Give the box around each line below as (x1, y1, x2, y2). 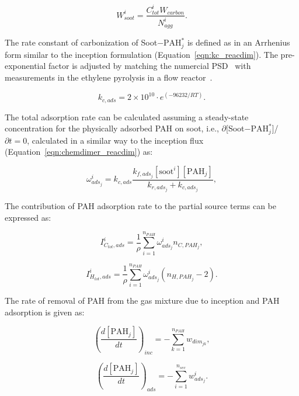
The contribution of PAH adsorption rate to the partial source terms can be (5, 200, 277, 211)
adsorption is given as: (5, 305, 85, 318)
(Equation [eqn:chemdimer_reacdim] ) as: (5, 145, 153, 158)
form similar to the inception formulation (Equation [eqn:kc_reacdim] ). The (5, 48, 278, 60)
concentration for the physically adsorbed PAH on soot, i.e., (5, 122, 219, 134)
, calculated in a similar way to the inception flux (27, 134, 204, 146)
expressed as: (5, 211, 51, 223)
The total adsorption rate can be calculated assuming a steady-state (5, 110, 249, 123)
